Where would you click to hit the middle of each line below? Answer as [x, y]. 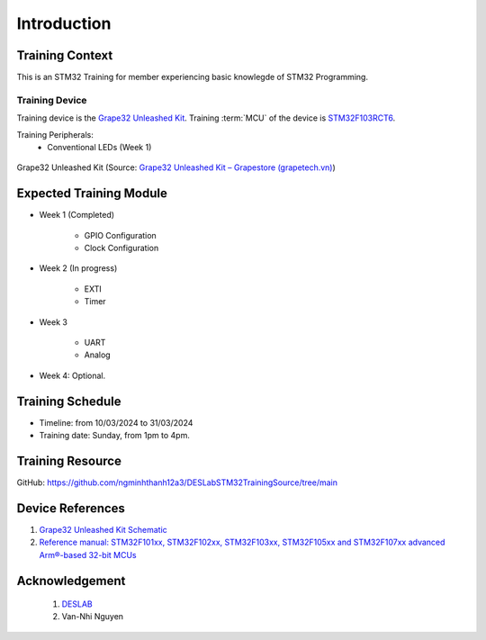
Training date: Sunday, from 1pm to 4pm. [115, 436]
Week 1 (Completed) [77, 215]
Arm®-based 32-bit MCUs [88, 554]
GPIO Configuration [120, 235]
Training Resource [69, 460]
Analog [98, 355]
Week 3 [53, 322]
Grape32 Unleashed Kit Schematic [103, 529]
